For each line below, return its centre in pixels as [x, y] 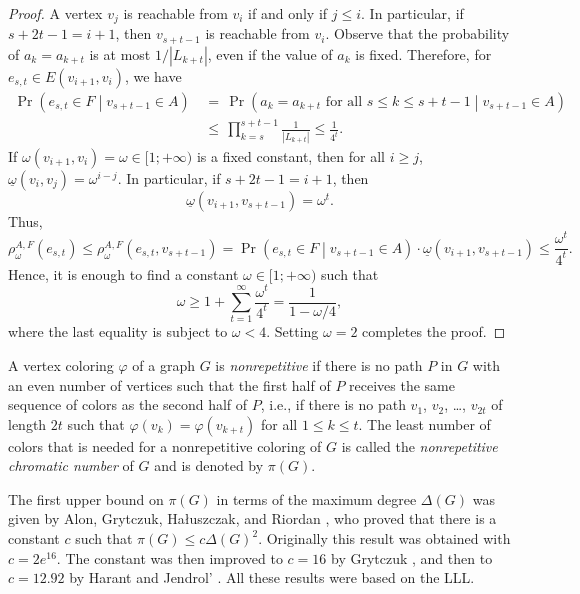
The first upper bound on [86, 498]
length [27, 423]
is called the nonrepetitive [419, 445]
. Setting [292, 331]
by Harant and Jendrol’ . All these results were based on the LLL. [272, 577]
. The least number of [424, 423]
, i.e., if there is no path [333, 404]
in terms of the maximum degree [316, 498]
